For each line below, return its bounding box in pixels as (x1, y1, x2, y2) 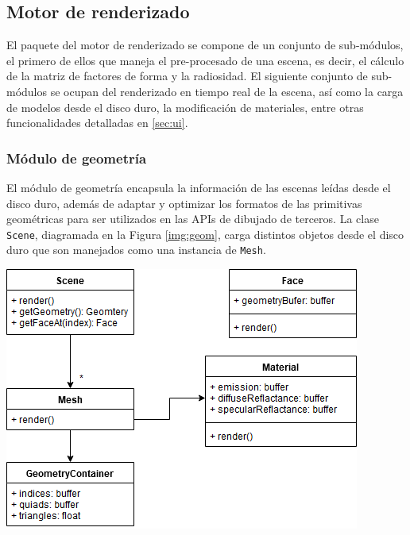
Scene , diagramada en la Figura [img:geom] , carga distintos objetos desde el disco (6, 225, 404, 242)
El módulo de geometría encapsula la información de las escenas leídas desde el (6, 179, 391, 195)
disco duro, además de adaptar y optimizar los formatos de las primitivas (6, 194, 362, 211)
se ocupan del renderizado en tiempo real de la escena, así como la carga (50, 83, 404, 99)
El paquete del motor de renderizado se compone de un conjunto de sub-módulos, (6, 37, 404, 53)
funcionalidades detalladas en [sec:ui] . (6, 114, 188, 131)
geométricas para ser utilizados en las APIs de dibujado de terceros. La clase (6, 210, 379, 227)
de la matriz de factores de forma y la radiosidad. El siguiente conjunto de (6, 67, 368, 84)
